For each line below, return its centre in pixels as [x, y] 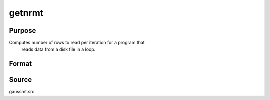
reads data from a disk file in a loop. [59, 49]
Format [21, 64]
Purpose [23, 31]
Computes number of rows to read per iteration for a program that [77, 43]
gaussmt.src [22, 92]
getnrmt [26, 13]
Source [21, 80]
